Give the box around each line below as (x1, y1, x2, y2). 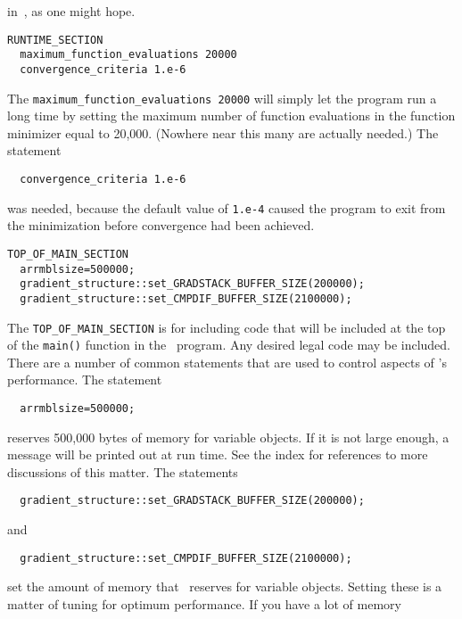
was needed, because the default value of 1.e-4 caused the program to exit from (7, 198, 446, 217)
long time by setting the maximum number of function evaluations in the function (7, 106, 456, 125)
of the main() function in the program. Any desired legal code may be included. (7, 335, 451, 354)
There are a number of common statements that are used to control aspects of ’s (7, 352, 447, 371)
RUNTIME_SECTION (7, 33, 103, 46)
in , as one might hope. (7, 2, 136, 20)
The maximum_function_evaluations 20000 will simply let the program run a (7, 88, 437, 107)
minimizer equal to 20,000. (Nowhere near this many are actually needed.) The (7, 123, 439, 142)
